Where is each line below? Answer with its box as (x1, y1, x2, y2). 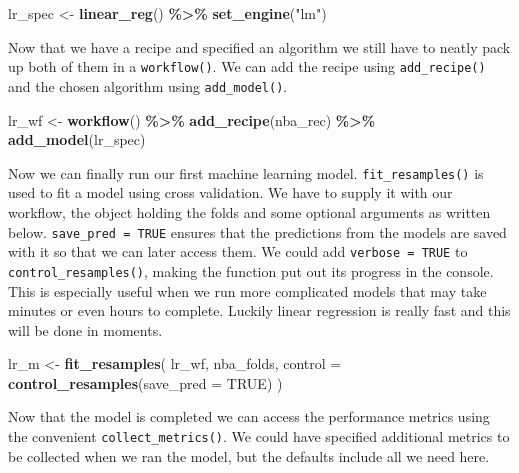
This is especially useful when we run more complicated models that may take (8, 280, 487, 301)
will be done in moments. (8, 319, 163, 340)
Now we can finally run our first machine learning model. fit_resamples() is (8, 162, 484, 183)
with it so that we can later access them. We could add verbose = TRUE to (8, 241, 468, 262)
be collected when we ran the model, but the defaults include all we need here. (8, 445, 490, 466)
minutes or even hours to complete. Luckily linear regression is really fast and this (8, 300, 511, 321)
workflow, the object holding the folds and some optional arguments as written (8, 201, 491, 222)
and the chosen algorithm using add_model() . (8, 75, 288, 96)
